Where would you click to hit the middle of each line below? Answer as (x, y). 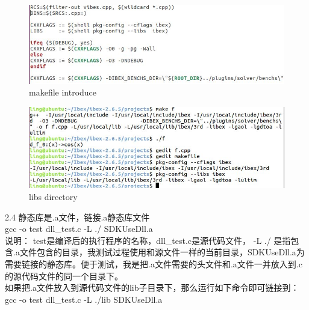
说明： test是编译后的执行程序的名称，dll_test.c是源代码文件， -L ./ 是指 (148, 240)
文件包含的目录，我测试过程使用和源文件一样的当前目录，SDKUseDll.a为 (162, 252)
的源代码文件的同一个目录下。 (64, 275)
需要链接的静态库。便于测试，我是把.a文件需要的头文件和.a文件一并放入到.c (154, 263)
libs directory (53, 196)
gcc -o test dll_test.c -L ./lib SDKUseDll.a (84, 299)
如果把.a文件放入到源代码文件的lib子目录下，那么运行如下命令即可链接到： (152, 287)
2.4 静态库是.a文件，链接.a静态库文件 (77, 217)
